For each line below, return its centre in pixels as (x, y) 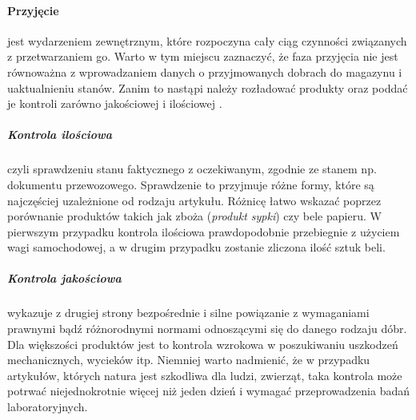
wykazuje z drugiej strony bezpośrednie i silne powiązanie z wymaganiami (188, 313)
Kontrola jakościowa (64, 278)
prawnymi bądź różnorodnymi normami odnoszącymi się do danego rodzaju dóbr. (207, 329)
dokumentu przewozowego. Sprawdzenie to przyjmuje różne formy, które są (191, 184)
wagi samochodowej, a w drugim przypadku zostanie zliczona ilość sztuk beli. (196, 247)
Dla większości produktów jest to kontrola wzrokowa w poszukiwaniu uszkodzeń (203, 344)
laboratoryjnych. (48, 407)
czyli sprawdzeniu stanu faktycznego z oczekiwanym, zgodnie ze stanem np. (192, 169)
